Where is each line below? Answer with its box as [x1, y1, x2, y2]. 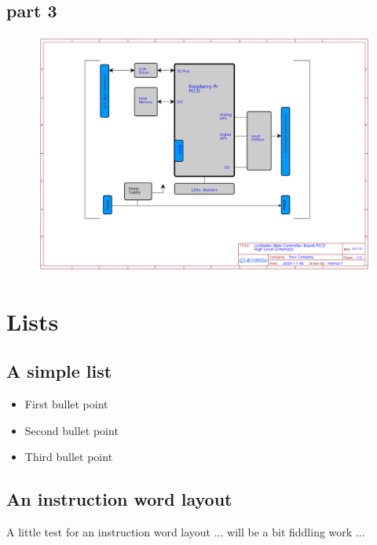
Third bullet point [24, 448, 113, 465]
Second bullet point [24, 422, 119, 438]
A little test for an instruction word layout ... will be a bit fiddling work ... [6, 524, 365, 540]
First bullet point [24, 396, 108, 412]
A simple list [6, 359, 112, 383]
